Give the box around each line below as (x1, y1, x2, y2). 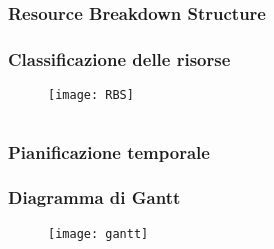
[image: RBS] (48, 88, 134, 103)
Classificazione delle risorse (8, 46, 231, 71)
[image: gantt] (48, 226, 149, 241)
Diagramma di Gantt (8, 185, 181, 210)
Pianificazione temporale (8, 139, 210, 164)
